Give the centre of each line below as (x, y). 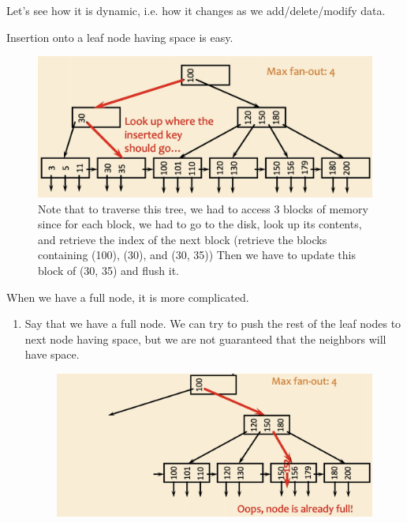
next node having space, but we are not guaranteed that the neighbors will (205, 339)
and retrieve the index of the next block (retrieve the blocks (183, 239)
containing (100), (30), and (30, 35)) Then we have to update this (197, 255)
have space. (52, 354)
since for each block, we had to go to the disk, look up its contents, (200, 224)
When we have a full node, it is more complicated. (128, 297)
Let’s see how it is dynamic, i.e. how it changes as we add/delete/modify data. (196, 10)
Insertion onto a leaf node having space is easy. (120, 37)
